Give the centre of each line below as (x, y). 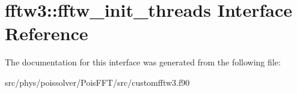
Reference (47, 33)
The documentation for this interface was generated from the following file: (143, 62)
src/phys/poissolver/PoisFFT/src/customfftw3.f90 (97, 82)
